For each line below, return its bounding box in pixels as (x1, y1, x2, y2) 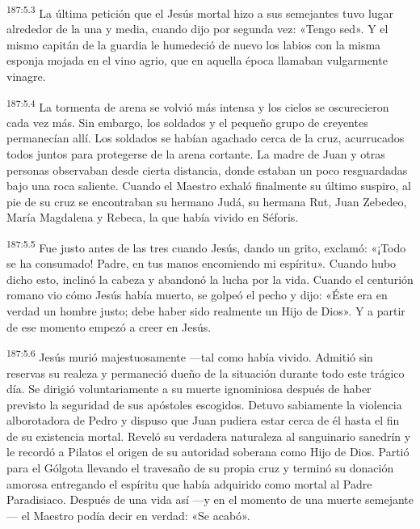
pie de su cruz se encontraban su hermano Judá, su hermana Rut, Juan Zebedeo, (6, 193, 407, 209)
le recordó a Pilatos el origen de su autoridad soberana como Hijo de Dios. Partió (6, 443, 409, 460)
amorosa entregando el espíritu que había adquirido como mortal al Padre (6, 475, 372, 492)
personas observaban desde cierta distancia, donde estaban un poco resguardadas (6, 161, 408, 178)
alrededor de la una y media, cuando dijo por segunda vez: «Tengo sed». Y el (6, 20, 388, 37)
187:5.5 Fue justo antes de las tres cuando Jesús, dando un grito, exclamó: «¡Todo (6, 237, 406, 256)
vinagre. (6, 68, 46, 85)
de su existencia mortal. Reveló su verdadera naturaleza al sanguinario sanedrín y (6, 427, 411, 444)
